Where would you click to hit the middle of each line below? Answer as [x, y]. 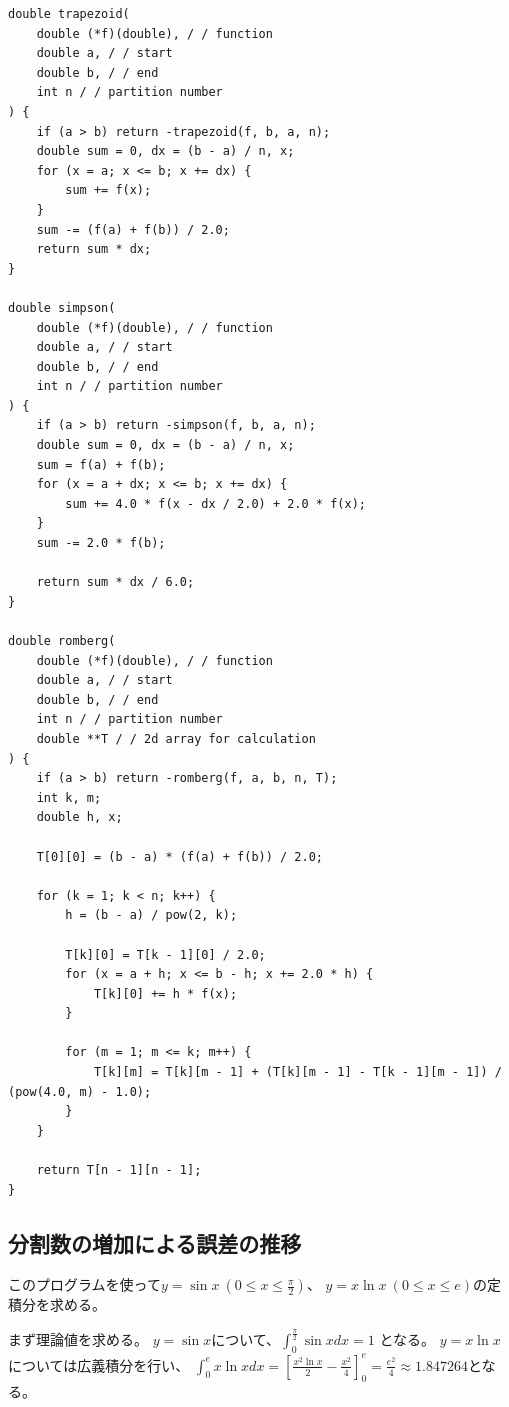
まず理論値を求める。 [78, 1339]
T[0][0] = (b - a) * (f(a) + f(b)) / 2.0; [179, 856]
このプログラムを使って [84, 1284]
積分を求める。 [57, 1304]
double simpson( [62, 307]
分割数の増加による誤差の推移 [155, 1242]
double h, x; [79, 817]
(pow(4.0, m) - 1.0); [80, 1091]
